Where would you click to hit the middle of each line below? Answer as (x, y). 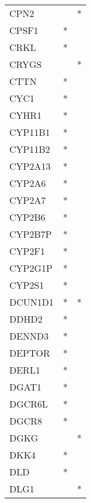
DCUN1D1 (32, 302)
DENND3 (29, 336)
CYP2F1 (27, 251)
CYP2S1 (27, 285)
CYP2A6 (28, 183)
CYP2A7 (28, 200)
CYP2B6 (27, 217)
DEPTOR (30, 353)
